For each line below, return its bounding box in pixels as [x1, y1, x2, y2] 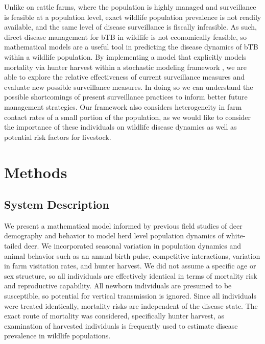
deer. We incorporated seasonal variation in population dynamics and [23, 240, 242, 251]
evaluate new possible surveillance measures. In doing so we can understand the [4, 81, 253, 92]
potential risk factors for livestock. [4, 131, 111, 142]
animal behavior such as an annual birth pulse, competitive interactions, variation [4, 250, 260, 261]
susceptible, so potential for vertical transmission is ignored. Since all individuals [4, 290, 256, 301]
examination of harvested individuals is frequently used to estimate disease [4, 320, 238, 331]
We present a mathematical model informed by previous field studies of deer [4, 220, 243, 231]
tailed [4, 240, 22, 251]
